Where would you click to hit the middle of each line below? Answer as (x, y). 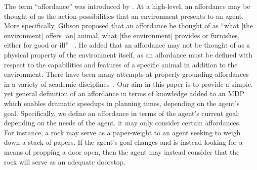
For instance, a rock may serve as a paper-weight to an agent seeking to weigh (122, 132)
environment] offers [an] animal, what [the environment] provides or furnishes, (122, 35)
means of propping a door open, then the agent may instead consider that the (122, 151)
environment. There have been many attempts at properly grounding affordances (127, 74)
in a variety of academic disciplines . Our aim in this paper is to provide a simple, (128, 84)
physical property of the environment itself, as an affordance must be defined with (128, 54)
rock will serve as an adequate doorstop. (65, 161)
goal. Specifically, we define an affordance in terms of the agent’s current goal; (122, 113)
